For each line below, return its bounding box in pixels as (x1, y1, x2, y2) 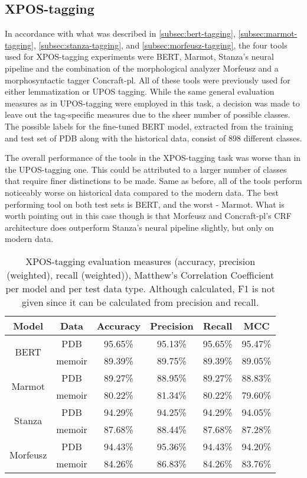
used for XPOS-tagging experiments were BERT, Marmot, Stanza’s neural (5, 50, 274, 63)
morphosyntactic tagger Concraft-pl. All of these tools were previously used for (5, 73, 290, 86)
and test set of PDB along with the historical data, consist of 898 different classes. (5, 131, 302, 144)
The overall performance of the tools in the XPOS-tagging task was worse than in (5, 151, 301, 164)
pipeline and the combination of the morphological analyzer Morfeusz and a (5, 62, 279, 74)
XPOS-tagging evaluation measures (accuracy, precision (25, 254, 256, 268)
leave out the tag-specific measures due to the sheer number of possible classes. (5, 108, 290, 121)
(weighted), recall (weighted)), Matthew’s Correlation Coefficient (6, 267, 275, 282)
